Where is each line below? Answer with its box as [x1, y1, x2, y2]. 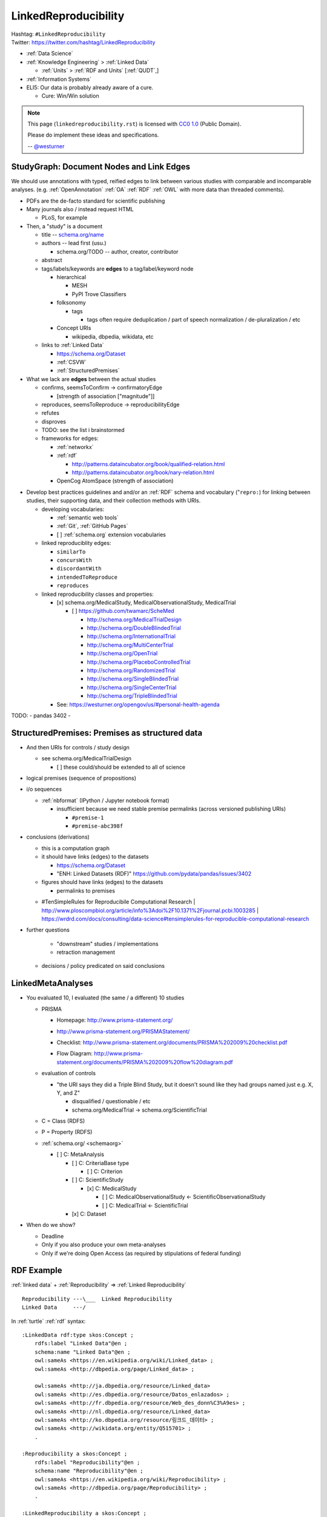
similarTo [56, 548, 86, 555]
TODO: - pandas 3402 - [11, 712, 71, 719]
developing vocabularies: [41, 505, 105, 513]
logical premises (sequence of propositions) [26, 774, 136, 782]
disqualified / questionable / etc [71, 1098, 151, 1105]
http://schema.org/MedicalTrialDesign [87, 616, 182, 623]
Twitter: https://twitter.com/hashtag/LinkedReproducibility [11, 38, 156, 46]
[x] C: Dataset [71, 1210, 107, 1217]
